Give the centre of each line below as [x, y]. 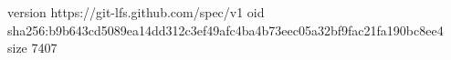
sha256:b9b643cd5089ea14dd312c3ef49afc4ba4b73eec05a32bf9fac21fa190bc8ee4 [225, 30]
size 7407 [32, 48]
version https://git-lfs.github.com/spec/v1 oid [136, 12]
